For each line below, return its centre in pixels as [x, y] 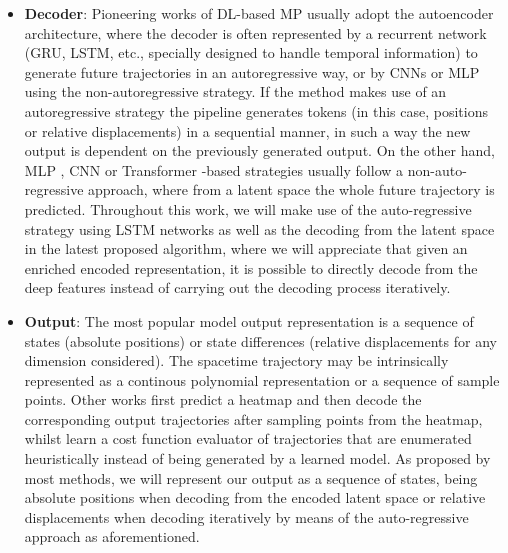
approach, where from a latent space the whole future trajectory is [291, 189]
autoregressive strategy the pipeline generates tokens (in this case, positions [256, 110]
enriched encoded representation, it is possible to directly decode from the [251, 267]
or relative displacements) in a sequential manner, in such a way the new [247, 130]
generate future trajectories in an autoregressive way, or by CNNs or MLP [252, 71]
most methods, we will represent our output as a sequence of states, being [251, 477]
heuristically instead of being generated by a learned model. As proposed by [257, 458]
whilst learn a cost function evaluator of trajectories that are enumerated [248, 438]
